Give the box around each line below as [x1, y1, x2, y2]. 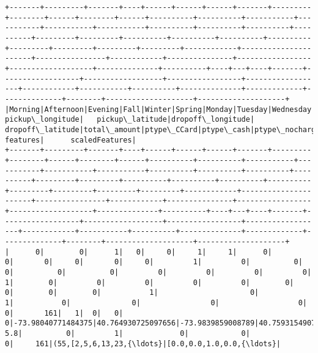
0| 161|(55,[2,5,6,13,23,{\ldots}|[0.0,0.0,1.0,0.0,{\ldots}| [5, 339, 281, 348]
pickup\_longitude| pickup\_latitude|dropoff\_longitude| [5, 115, 255, 124]
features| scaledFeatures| [5, 135, 136, 144]
